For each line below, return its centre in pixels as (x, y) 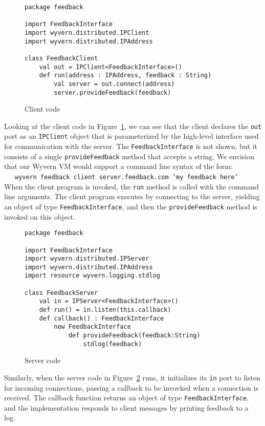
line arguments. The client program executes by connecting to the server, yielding (132, 196)
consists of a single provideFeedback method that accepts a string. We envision (129, 156)
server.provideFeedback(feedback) (113, 92)
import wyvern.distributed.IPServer (87, 259)
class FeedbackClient (61, 58)
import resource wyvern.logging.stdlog (92, 276)
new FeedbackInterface (92, 327)
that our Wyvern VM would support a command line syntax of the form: (118, 166)
